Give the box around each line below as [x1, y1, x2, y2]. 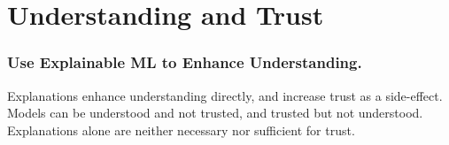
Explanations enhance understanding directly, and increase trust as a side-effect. [7, 86, 443, 104]
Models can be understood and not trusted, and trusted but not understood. [7, 103, 423, 122]
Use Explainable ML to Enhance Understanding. [7, 51, 362, 73]
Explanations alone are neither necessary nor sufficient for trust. [7, 120, 355, 139]
